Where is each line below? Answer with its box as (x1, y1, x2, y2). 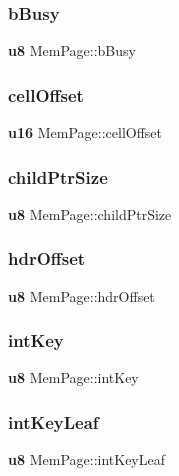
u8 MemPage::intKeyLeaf (8, 449, 165, 470)
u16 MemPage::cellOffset (8, 122, 163, 143)
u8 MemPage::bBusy (8, 40, 136, 61)
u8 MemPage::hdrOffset (8, 285, 155, 306)
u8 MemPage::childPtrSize (8, 203, 172, 224)
